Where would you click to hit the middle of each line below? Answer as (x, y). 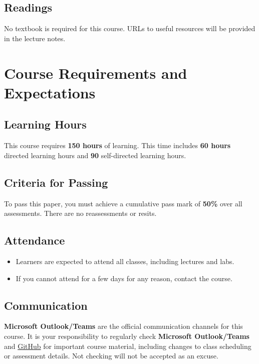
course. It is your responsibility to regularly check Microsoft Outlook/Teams (127, 336)
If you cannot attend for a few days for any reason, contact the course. (124, 278)
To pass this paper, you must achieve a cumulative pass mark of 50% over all (123, 203)
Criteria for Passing (56, 182)
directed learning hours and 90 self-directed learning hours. (95, 155)
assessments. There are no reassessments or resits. (80, 213)
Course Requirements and (96, 73)
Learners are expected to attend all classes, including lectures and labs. (125, 261)
